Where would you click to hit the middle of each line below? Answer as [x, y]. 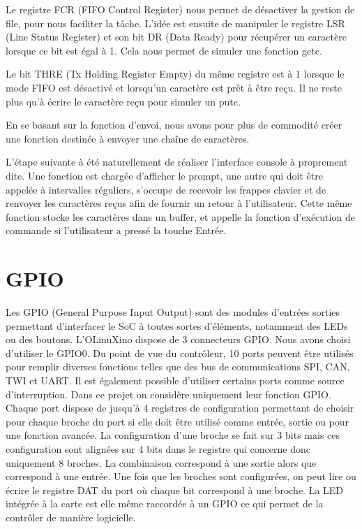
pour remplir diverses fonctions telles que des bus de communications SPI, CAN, [178, 367]
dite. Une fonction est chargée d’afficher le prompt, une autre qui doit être [164, 175]
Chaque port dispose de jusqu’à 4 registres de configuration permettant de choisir [180, 408]
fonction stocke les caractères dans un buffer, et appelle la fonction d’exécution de [180, 216]
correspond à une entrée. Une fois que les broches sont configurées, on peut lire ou [181, 476]
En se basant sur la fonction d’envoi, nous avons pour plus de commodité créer [174, 125]
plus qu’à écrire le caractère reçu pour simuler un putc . [123, 101]
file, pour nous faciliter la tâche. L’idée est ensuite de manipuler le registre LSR [175, 23]
